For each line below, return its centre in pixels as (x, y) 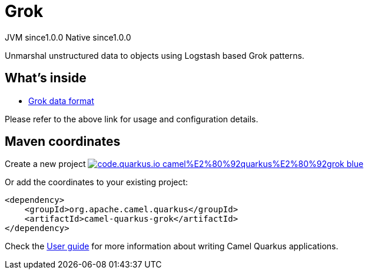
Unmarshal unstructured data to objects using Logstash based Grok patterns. (155, 55)
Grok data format (61, 101)
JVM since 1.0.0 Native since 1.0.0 (68, 37)
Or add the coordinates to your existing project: (97, 182)
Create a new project (45, 164)
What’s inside (46, 78)
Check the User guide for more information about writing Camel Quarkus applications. (172, 246)
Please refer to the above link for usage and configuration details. (132, 119)
